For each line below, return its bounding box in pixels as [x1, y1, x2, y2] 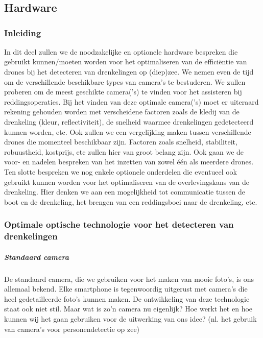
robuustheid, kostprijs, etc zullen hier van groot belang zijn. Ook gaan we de [4, 146, 244, 157]
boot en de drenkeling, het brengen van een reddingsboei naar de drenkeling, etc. [4, 196, 257, 207]
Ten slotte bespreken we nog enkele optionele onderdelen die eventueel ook [4, 166, 237, 177]
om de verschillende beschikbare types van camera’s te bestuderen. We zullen [4, 76, 246, 87]
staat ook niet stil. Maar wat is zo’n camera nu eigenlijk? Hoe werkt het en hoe [4, 303, 253, 314]
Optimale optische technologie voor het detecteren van [4, 218, 234, 231]
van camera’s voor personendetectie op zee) [4, 323, 140, 334]
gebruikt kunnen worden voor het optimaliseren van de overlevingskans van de [4, 176, 249, 187]
